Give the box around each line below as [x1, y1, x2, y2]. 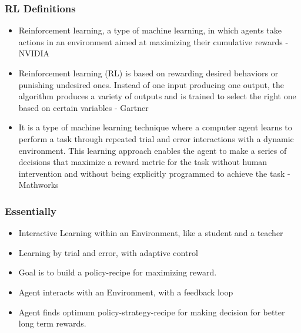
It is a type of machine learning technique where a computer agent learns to [18, 121, 292, 133]
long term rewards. [18, 317, 86, 329]
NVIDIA [18, 47, 50, 59]
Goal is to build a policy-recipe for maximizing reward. [18, 266, 217, 278]
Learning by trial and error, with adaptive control [18, 246, 198, 258]
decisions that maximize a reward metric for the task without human [18, 156, 267, 168]
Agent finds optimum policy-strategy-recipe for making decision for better [18, 305, 285, 318]
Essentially [5, 203, 56, 218]
